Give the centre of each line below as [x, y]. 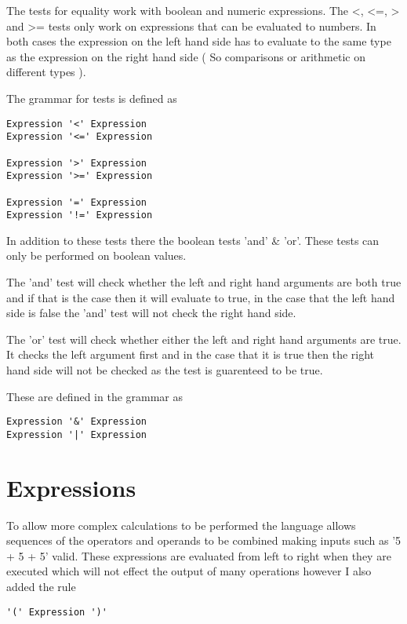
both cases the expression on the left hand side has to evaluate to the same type [199, 41]
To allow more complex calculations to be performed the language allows [181, 525]
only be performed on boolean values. [96, 255]
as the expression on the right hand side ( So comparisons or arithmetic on [186, 56]
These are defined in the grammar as [95, 396]
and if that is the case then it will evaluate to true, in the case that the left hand [201, 297]
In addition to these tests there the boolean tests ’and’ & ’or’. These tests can [193, 240]
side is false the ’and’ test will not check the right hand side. [151, 313]
